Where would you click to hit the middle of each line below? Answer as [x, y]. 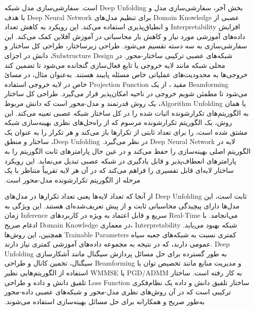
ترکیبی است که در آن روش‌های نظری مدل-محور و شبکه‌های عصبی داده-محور [118, 292]
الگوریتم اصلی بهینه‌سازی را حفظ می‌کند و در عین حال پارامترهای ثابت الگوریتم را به [127, 151]
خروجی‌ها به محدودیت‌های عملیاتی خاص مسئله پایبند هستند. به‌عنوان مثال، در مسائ [126, 74]
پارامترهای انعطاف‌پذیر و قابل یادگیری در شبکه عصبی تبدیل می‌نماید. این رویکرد [120, 160]
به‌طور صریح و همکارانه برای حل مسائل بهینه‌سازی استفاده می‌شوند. [105, 301]
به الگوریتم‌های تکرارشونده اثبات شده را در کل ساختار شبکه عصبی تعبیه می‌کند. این [127, 113]
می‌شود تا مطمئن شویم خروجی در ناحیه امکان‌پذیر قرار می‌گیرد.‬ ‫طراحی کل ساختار [126, 93]
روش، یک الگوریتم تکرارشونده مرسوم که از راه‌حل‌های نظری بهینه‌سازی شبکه [118, 122]
